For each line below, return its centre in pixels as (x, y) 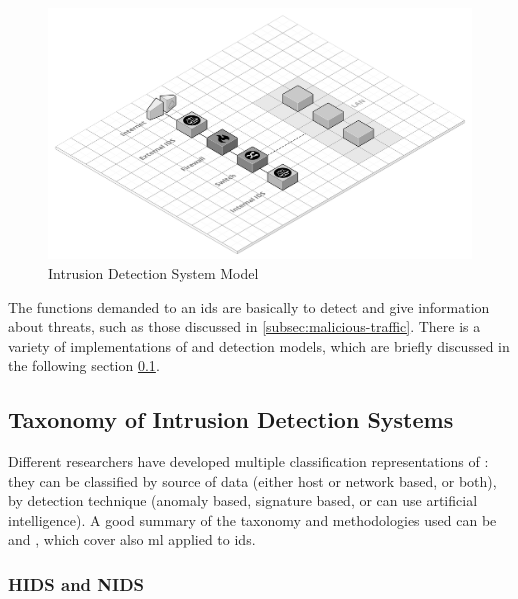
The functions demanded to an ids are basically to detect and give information (249, 306)
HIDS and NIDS (76, 583)
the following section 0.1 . (84, 365)
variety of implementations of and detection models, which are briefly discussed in (259, 345)
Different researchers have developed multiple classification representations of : (248, 461)
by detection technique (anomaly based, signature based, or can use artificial (243, 500)
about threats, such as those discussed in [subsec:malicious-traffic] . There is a (244, 326)
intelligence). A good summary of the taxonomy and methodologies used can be (252, 519)
